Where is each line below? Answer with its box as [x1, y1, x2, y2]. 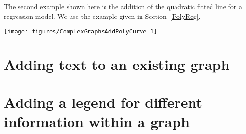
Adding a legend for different [4, 92, 203, 112]
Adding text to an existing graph [4, 54, 230, 74]
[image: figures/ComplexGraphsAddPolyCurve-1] [4, 28, 157, 35]
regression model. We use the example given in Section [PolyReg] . [4, 11, 201, 21]
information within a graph [4, 111, 190, 131]
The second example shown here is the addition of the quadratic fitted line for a [4, 1, 242, 11]
